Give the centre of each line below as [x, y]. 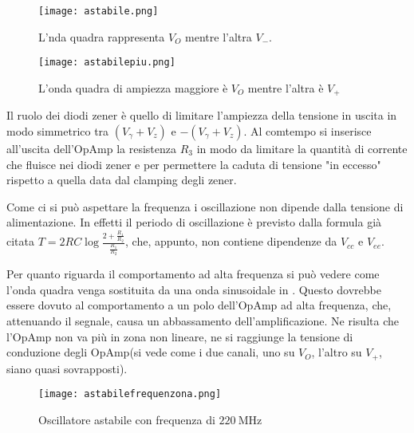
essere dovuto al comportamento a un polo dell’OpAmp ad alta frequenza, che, [199, 305]
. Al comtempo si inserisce [308, 130]
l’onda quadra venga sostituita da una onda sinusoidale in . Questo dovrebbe [194, 289]
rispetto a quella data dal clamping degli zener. [122, 180]
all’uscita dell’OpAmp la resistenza [91, 148]
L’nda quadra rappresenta [102, 36]
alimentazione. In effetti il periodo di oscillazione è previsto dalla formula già [194, 222]
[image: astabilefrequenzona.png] [130, 394]
